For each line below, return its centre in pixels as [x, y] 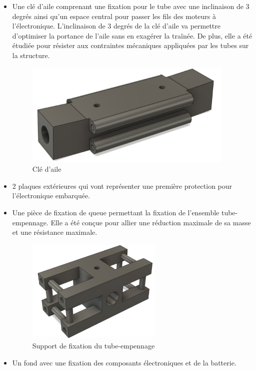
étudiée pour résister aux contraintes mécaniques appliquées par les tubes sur [130, 45]
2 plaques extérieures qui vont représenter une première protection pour [122, 185]
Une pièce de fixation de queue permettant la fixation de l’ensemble [116, 212]
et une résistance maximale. [55, 232]
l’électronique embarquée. [51, 196]
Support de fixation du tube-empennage [93, 346]
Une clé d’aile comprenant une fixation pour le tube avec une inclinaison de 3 [131, 6]
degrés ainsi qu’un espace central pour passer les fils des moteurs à [114, 16]
